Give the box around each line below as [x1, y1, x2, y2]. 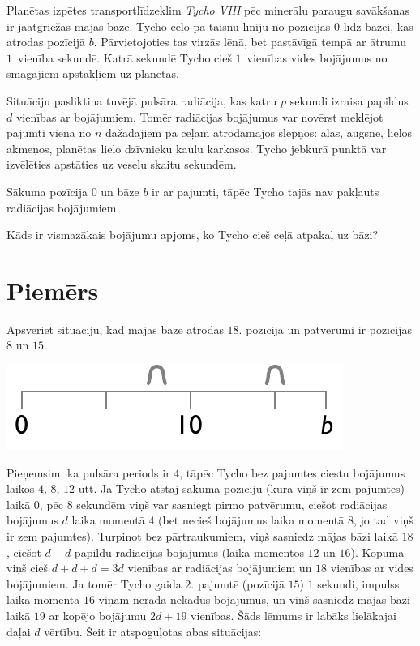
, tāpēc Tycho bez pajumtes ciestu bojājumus [179, 464, 405, 481]
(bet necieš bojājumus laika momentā [158, 511, 345, 528]
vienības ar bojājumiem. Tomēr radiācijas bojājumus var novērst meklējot [15, 108, 384, 125]
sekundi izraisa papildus [289, 92, 409, 109]
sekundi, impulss [317, 575, 400, 592]
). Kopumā [350, 543, 405, 560]
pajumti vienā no [6, 124, 92, 141]
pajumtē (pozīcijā [197, 575, 285, 592]
